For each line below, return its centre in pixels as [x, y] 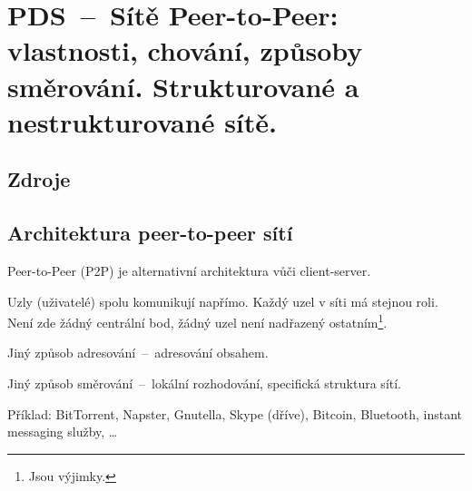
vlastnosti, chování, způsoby [185, 50]
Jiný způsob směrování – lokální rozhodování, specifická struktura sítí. [204, 383]
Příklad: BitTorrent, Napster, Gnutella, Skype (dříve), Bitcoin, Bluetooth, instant [235, 413]
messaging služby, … [63, 432]
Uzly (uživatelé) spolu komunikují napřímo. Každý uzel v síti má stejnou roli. [223, 301]
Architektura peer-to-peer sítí [150, 233]
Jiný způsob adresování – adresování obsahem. [138, 353]
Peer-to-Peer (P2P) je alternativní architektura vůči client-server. [189, 270]
